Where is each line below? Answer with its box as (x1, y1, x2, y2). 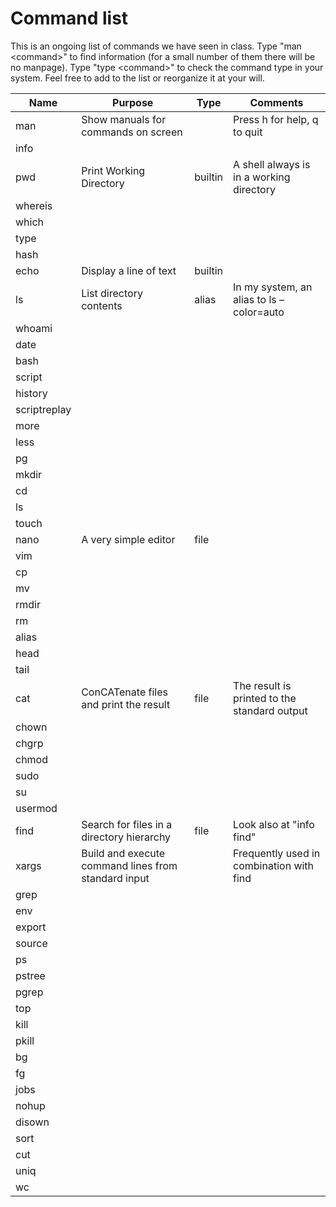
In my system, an (233, 280, 313, 294)
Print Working (81, 163, 146, 177)
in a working (233, 170, 291, 184)
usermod (15, 801, 58, 815)
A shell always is (233, 157, 311, 171)
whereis (15, 198, 53, 212)
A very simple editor (81, 532, 176, 546)
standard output (233, 703, 308, 717)
